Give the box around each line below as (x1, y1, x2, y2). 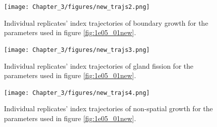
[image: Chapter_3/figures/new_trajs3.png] (4, 46, 150, 53)
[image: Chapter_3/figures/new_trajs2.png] (4, 3, 150, 10)
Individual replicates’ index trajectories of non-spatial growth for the (4, 103, 213, 114)
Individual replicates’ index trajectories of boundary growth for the (4, 17, 209, 28)
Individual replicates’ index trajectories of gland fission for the (4, 60, 194, 71)
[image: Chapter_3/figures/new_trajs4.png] (4, 89, 150, 96)
